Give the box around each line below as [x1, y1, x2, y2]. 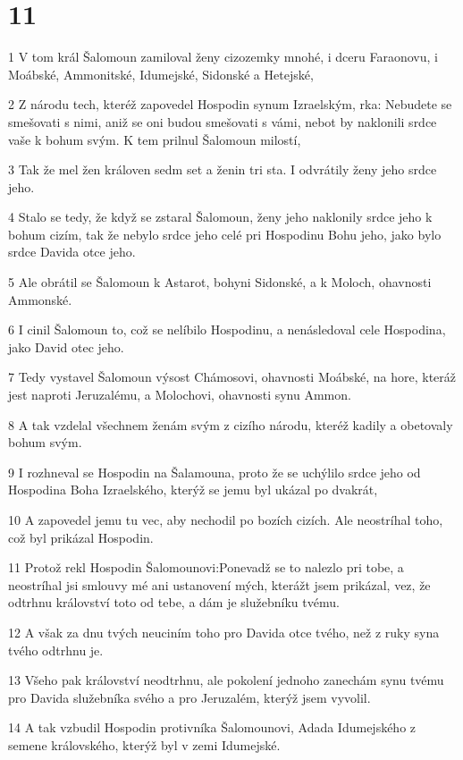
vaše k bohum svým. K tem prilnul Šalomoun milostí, [8, 130, 301, 148]
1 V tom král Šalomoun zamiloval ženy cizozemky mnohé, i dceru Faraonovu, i [8, 47, 438, 66]
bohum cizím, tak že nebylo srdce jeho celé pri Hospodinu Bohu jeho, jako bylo [8, 224, 442, 243]
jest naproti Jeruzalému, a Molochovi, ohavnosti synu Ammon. [8, 385, 351, 404]
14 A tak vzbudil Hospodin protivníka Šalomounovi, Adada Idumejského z [8, 718, 417, 737]
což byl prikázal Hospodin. [8, 528, 154, 546]
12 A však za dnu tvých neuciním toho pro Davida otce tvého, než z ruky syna [8, 622, 440, 641]
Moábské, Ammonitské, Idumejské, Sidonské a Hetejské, [8, 64, 314, 83]
